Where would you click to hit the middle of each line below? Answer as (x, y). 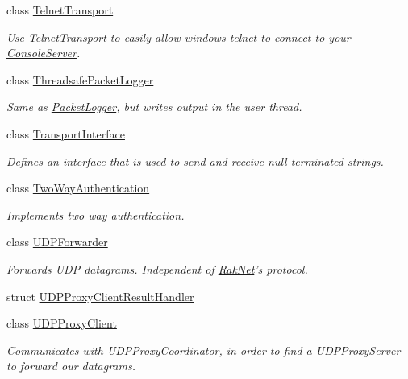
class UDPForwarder (57, 242)
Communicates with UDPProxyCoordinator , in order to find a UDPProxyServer (204, 350)
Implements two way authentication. (96, 214)
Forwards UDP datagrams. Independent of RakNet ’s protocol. (157, 268)
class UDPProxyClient (62, 323)
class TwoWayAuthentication (78, 188)
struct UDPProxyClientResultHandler (100, 296)
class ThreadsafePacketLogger (80, 79)
